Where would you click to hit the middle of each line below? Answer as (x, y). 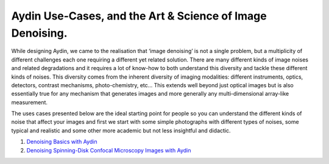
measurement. (30, 102)
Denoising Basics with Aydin (62, 142)
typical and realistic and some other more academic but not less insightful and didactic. (121, 130)
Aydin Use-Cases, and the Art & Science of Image (139, 16)
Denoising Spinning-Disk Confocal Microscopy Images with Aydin (109, 150)
